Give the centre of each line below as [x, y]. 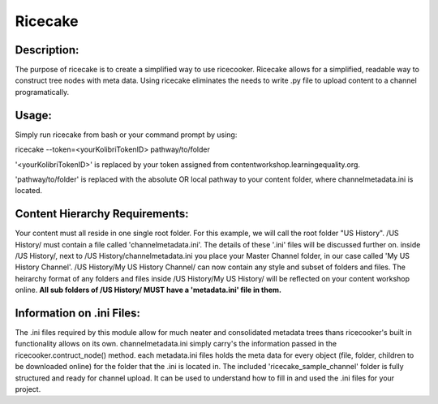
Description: [47, 50]
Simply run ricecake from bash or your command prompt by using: [126, 135]
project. [28, 389]
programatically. [42, 92]
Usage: [34, 115]
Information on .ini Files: [78, 313]
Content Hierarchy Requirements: [102, 214]
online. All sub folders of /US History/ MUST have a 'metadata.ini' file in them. [148, 290]
